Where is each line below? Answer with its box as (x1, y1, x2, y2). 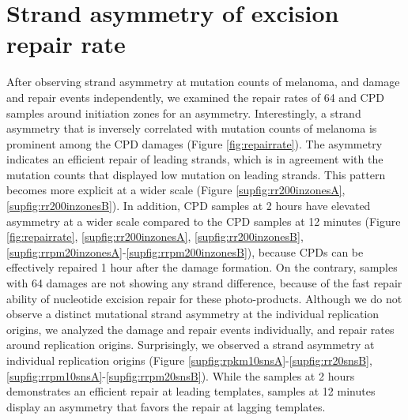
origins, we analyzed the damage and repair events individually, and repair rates (6, 321, 395, 337)
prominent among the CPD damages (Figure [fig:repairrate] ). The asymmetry (6, 135, 383, 152)
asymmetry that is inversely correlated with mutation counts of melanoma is (6, 120, 377, 137)
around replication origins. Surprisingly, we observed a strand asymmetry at (6, 336, 375, 353)
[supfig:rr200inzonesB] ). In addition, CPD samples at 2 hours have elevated (6, 197, 371, 214)
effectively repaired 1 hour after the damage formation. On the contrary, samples (6, 259, 398, 276)
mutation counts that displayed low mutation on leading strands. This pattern (6, 166, 386, 182)
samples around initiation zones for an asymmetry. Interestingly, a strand (6, 104, 361, 121)
